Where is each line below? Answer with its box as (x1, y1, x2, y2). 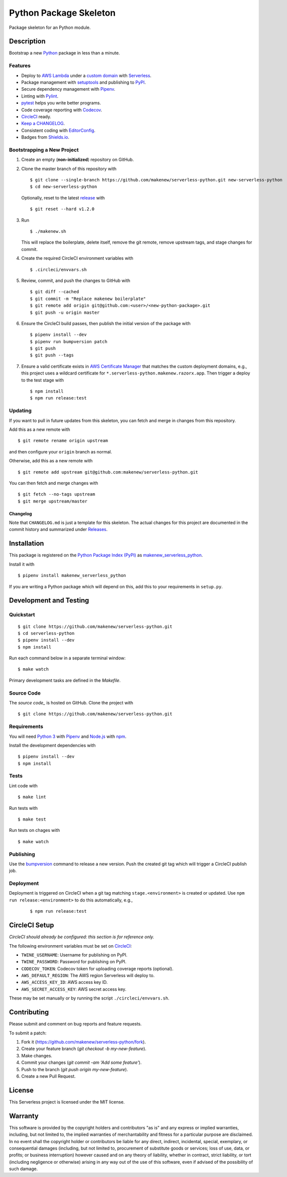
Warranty (9, 1112, 39, 1120)
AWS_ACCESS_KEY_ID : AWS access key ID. (21, 979, 108, 985)
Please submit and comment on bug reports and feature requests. (9, 1021, 142, 1027)
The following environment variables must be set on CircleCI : (9, 943, 132, 949)
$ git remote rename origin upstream (18, 438, 109, 444)
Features (9, 62, 31, 69)
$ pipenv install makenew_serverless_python (18, 573, 127, 578)
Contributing (9, 1008, 49, 1017)
